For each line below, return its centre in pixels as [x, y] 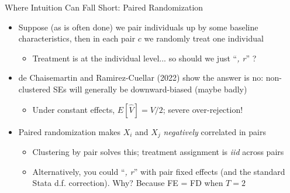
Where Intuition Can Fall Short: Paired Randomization [104, 7]
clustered [34, 89]
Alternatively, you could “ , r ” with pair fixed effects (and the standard [159, 171]
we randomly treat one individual [204, 38]
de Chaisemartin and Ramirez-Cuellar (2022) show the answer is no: [141, 77]
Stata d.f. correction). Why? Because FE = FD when [128, 183]
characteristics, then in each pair [77, 38]
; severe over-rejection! [203, 109]
